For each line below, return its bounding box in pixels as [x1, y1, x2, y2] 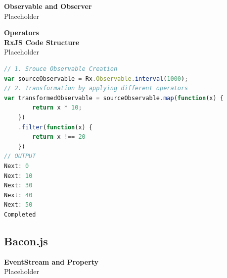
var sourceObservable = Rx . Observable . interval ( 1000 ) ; [4, 75, 188, 82]
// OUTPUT [4, 153, 36, 160]
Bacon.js [4, 233, 48, 248]
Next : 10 [4, 172, 33, 179]
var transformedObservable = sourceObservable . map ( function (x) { [4, 94, 224, 102]
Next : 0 [4, 162, 29, 169]
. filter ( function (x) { [18, 123, 93, 131]
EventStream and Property [4, 256, 99, 267]
